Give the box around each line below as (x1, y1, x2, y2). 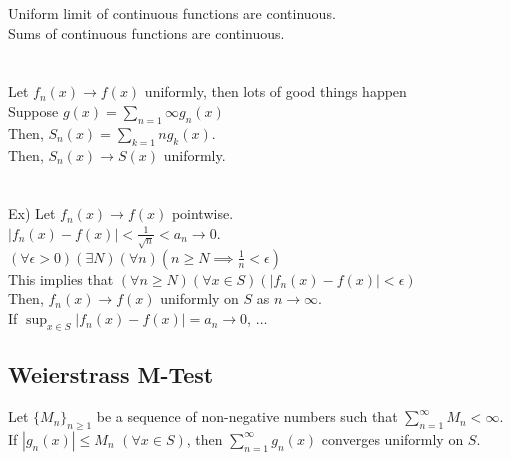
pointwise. (171, 203, 234, 224)
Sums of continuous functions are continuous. (8, 22, 285, 43)
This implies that (8, 268, 114, 289)
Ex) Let (8, 203, 56, 224)
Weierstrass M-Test (8, 359, 214, 390)
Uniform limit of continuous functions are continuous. (8, 3, 336, 23)
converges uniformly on (321, 428, 464, 449)
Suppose (8, 100, 59, 121)
